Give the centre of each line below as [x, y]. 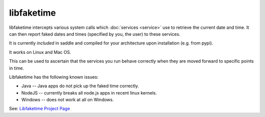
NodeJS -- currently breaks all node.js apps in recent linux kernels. [89, 93]
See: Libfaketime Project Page [40, 109]
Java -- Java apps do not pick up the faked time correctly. [80, 86]
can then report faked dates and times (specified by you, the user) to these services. [95, 34]
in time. [17, 68]
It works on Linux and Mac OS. [40, 52]
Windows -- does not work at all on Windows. [67, 100]
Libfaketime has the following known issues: [54, 77]
